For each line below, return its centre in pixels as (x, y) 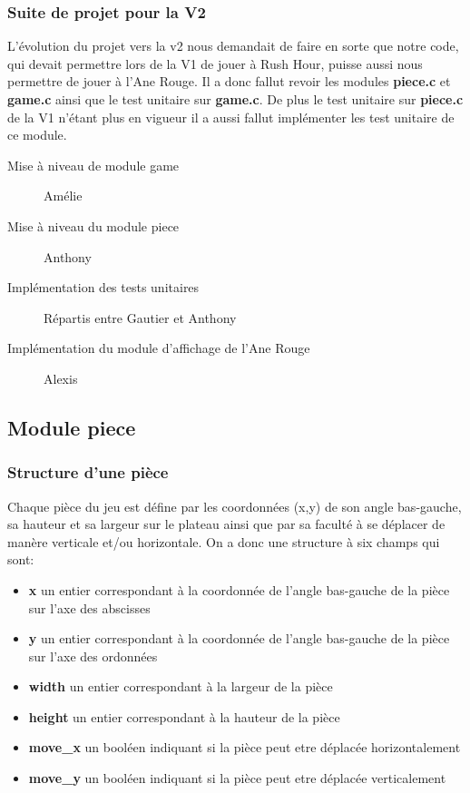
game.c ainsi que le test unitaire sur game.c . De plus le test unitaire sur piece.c (235, 99)
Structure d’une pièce (88, 472)
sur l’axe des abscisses (89, 607)
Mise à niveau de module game (93, 165)
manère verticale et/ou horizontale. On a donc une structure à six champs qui (224, 541)
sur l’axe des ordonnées (93, 656)
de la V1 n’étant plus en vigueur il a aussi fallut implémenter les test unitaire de (231, 117)
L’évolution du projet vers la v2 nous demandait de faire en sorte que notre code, (233, 46)
